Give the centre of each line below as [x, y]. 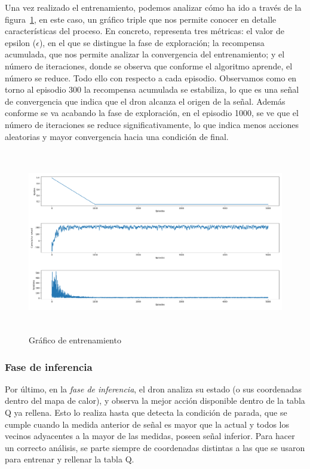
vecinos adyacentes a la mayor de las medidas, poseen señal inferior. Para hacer [150, 436]
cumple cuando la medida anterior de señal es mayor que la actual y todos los [147, 424]
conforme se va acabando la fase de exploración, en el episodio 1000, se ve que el [152, 113]
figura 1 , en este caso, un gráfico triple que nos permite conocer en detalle [141, 19]
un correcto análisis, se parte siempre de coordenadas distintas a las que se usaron [155, 447]
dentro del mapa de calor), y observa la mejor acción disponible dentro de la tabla [155, 401]
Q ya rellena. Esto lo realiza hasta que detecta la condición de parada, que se [146, 412]
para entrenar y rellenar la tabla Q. [70, 459]
